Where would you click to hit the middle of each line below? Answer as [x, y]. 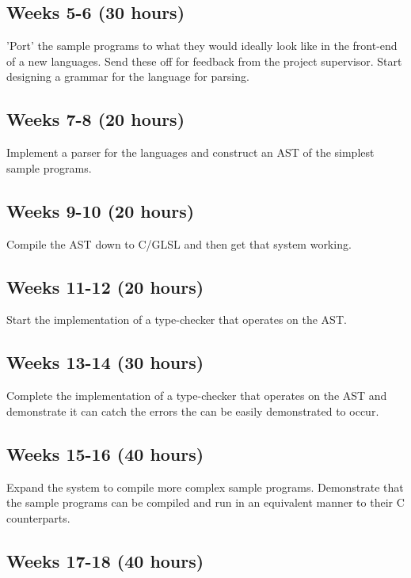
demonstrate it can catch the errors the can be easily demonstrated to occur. [193, 411]
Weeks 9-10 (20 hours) [101, 210]
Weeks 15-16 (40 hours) [105, 453]
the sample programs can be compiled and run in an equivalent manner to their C [205, 502]
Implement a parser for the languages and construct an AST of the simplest [190, 152]
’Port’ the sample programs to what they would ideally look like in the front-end [202, 46]
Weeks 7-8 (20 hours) [96, 119]
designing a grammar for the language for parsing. [128, 76]
